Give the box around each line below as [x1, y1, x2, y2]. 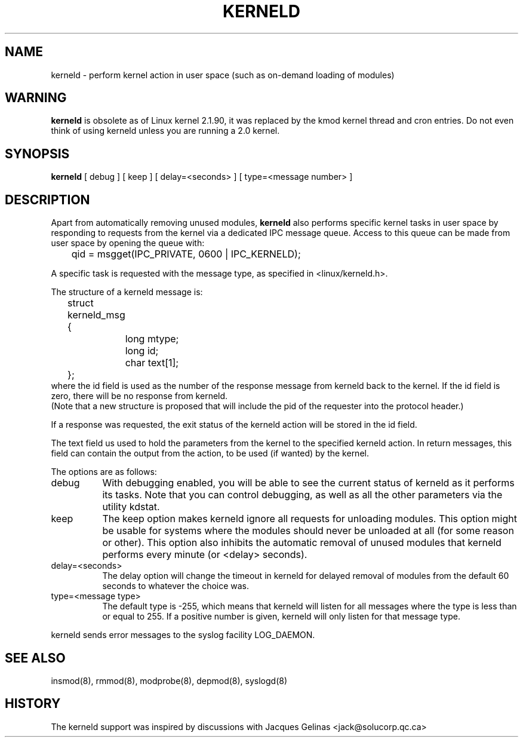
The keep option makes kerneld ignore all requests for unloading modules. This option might [102, 513, 517, 525]
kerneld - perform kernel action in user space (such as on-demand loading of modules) [51, 69, 395, 80]
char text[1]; [125, 357, 179, 369]
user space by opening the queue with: [51, 238, 205, 249]
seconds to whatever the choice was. [102, 581, 250, 591]
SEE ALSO [5, 650, 66, 666]
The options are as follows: [51, 467, 157, 477]
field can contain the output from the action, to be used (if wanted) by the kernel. [51, 448, 369, 459]
